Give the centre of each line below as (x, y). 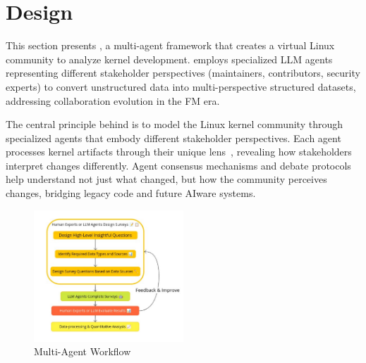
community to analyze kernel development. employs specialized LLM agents (169, 59)
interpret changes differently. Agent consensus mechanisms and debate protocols (178, 165)
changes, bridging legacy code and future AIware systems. (131, 193)
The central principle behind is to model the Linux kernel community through (175, 124)
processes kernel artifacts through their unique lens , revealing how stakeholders (179, 152)
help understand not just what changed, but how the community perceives (166, 179)
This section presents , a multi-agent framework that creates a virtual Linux (170, 45)
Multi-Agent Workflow (83, 351)
